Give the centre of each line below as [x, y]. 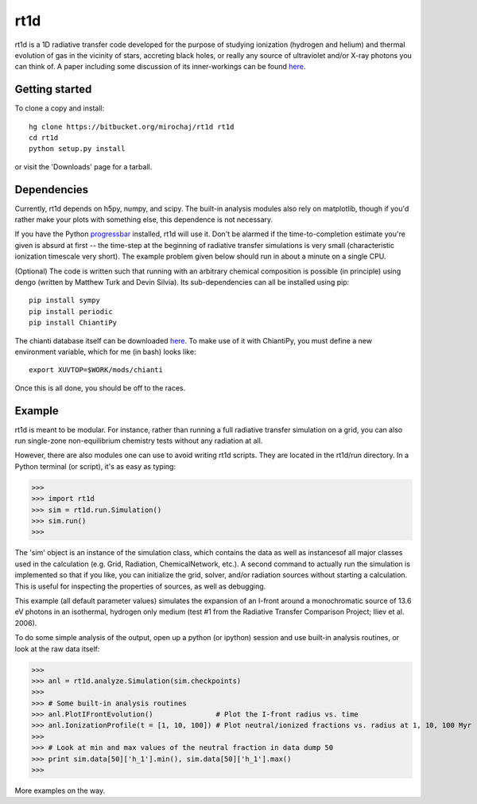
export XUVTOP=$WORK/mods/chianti [96, 370]
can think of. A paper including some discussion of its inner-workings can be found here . [160, 67]
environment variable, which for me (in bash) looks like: [105, 352]
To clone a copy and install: [60, 108]
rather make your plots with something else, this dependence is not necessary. [144, 219]
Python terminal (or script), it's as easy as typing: [95, 466]
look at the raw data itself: [57, 649]
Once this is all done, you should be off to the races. [100, 388]
